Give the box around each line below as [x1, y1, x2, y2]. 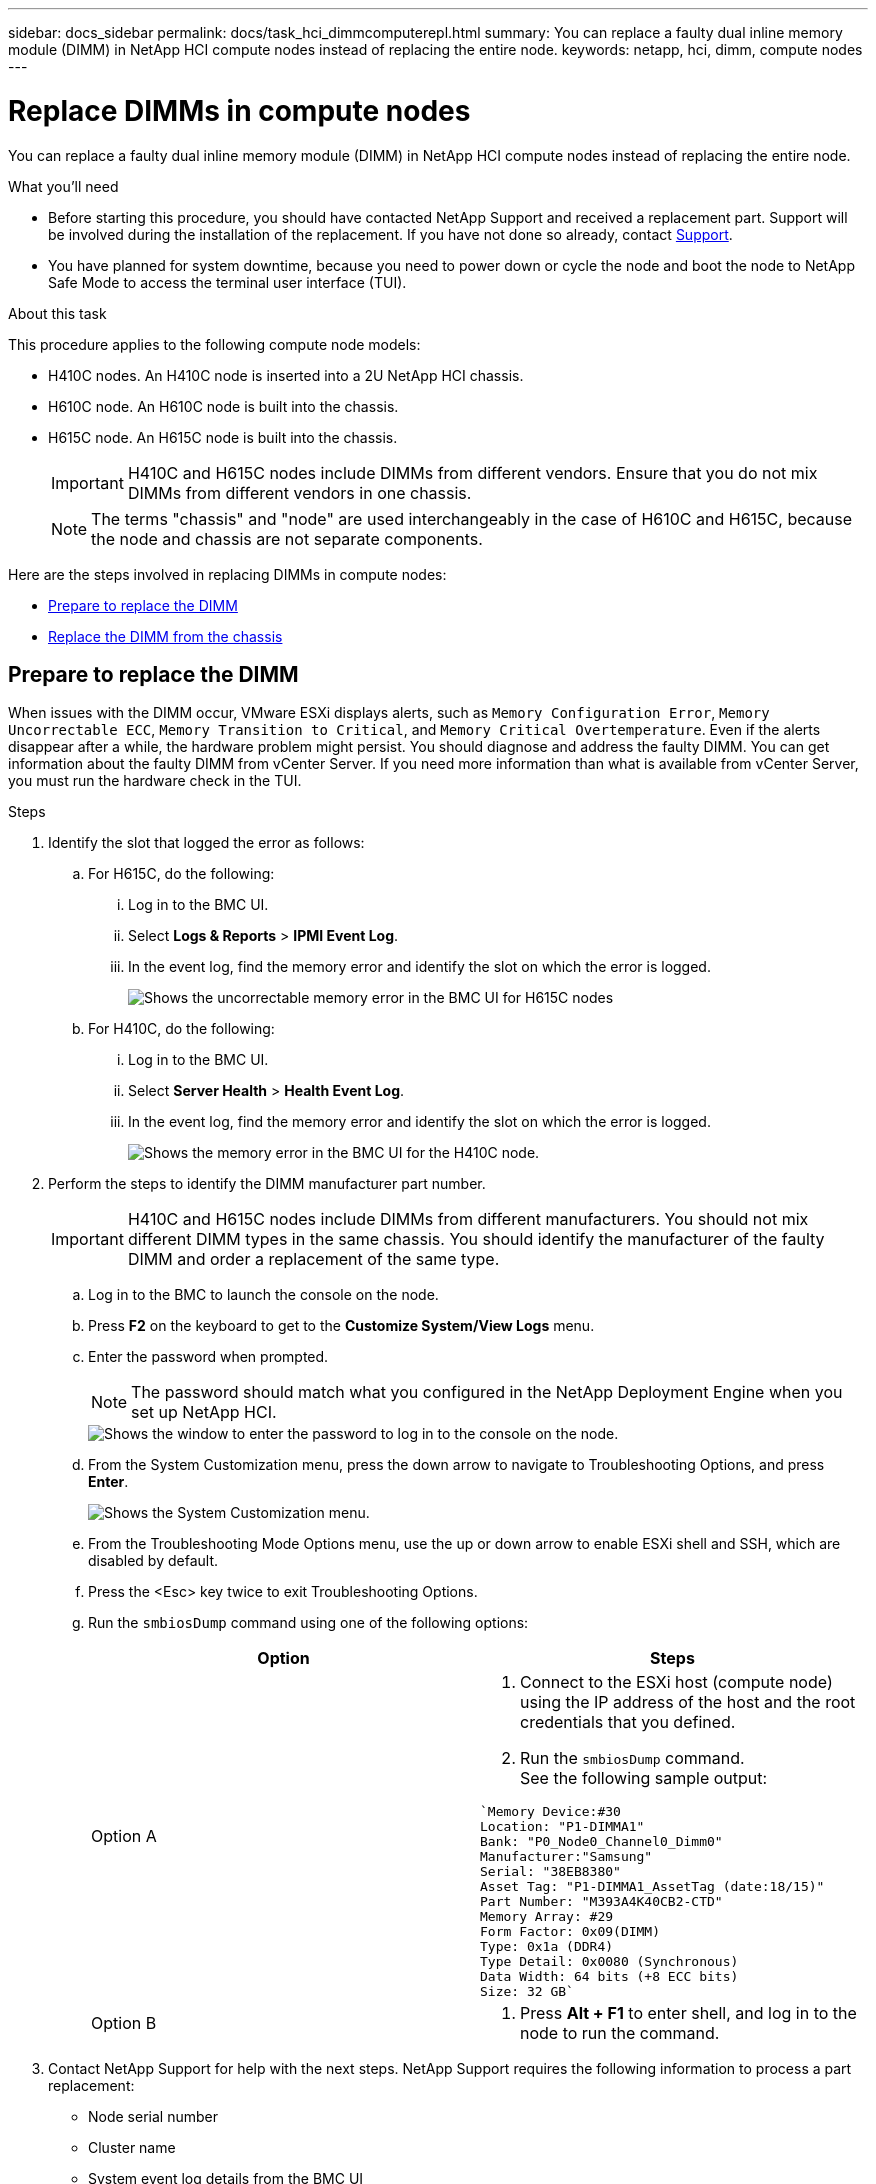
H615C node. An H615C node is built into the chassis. [48, 428, 398, 446]
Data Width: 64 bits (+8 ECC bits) [480, 1969, 739, 1985]
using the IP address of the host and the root [520, 1692, 856, 1713]
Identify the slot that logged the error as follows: [48, 834, 365, 852]
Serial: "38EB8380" [480, 1864, 621, 1880]
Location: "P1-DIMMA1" [480, 1819, 645, 1835]
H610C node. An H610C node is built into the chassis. [48, 397, 399, 415]
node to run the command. [520, 2023, 720, 2044]
